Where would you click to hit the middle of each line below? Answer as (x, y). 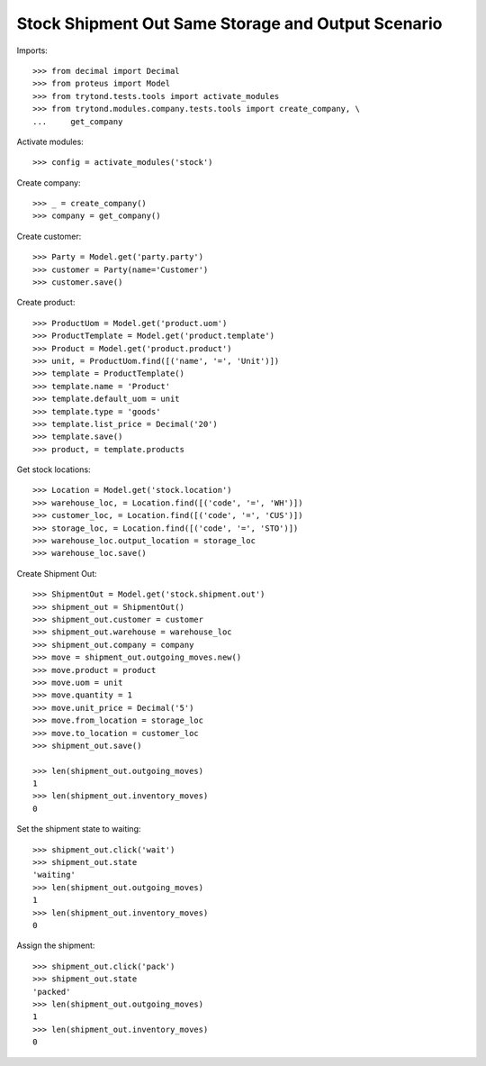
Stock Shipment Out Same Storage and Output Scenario (229, 23)
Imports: (32, 50)
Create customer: (49, 236)
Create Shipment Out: (57, 573)
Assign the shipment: (56, 945)
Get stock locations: (54, 469)
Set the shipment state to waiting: (79, 829)
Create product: (46, 303)
